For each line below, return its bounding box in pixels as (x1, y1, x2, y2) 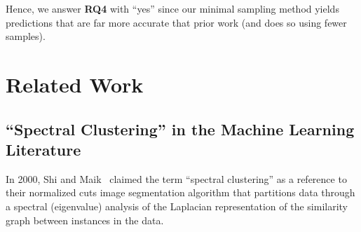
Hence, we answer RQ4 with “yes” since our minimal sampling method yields (6, 1, 339, 15)
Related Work (6, 69, 144, 98)
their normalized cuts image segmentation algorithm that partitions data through (6, 185, 355, 200)
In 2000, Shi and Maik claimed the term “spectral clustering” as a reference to (6, 171, 347, 186)
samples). (6, 29, 46, 43)
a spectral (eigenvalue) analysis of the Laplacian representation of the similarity (6, 198, 348, 213)
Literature (6, 138, 81, 160)
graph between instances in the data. (6, 212, 164, 227)
